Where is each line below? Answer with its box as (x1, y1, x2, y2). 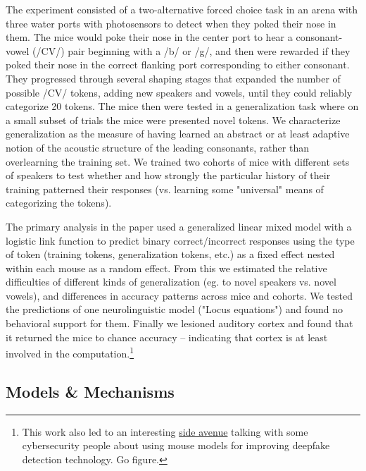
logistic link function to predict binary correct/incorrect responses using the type (6, 233, 355, 247)
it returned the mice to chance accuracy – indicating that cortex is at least (6, 329, 328, 344)
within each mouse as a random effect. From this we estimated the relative (6, 260, 327, 275)
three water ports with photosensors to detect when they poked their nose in (6, 16, 336, 30)
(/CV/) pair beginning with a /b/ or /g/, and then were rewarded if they (32, 43, 351, 58)
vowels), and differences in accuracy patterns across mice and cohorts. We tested (6, 288, 353, 302)
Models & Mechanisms (6, 380, 175, 402)
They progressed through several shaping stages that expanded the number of (6, 71, 341, 85)
